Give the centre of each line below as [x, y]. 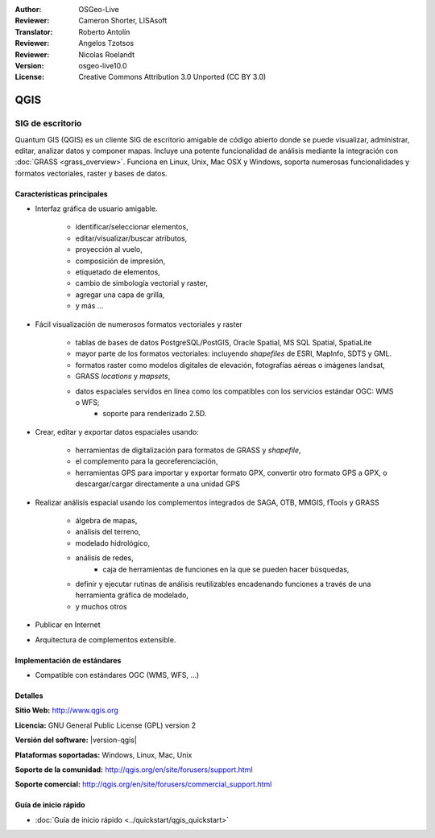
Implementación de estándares [68, 660]
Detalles [29, 696]
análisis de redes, [104, 558]
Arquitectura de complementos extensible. [106, 639]
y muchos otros [101, 606]
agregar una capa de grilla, [120, 295]
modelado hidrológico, [113, 543]
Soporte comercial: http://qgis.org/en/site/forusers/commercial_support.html [143, 784]
